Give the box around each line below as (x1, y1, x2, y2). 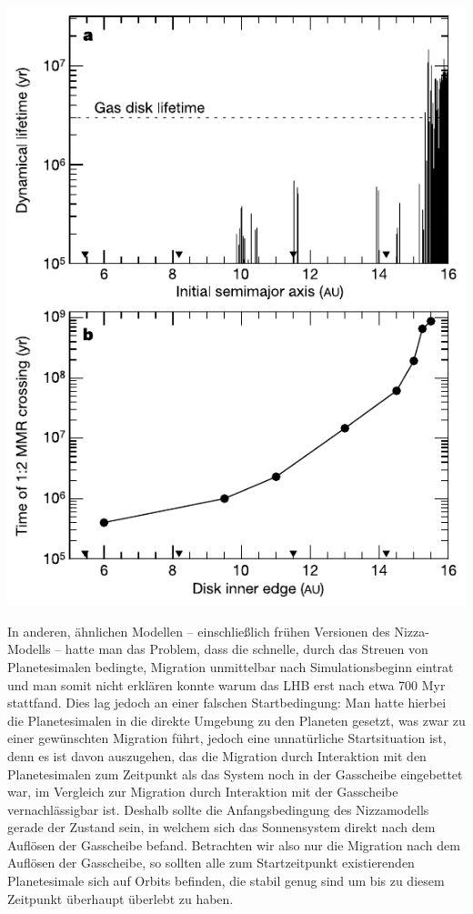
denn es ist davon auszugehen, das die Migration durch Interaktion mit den (7, 746, 427, 765)
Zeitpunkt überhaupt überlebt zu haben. (7, 889, 234, 908)
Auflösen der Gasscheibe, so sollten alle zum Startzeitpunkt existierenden (7, 853, 415, 872)
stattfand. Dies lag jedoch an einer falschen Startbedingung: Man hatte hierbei (7, 693, 447, 712)
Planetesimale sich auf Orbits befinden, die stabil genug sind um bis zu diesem (7, 871, 445, 890)
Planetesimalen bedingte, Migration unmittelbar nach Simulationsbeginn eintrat (7, 657, 454, 676)
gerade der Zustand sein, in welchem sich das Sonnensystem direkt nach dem (7, 818, 436, 837)
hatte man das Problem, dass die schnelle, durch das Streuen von (65, 639, 428, 658)
